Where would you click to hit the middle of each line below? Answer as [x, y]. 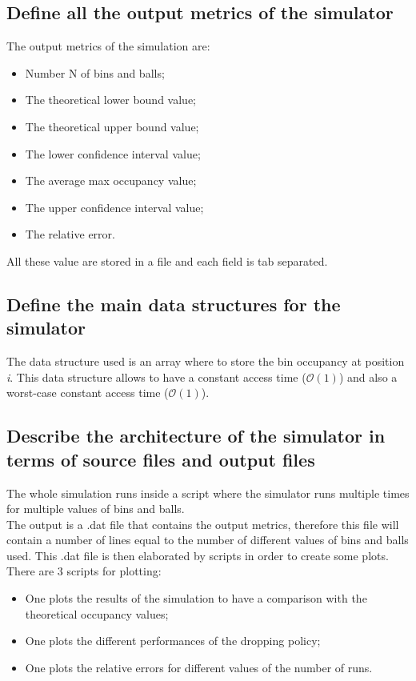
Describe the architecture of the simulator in [196, 436]
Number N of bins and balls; [95, 72]
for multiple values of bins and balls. [96, 509]
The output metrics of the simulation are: [108, 46]
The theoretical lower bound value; [110, 100]
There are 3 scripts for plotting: [84, 571]
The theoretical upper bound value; [112, 126]
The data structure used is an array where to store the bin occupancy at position [206, 361]
